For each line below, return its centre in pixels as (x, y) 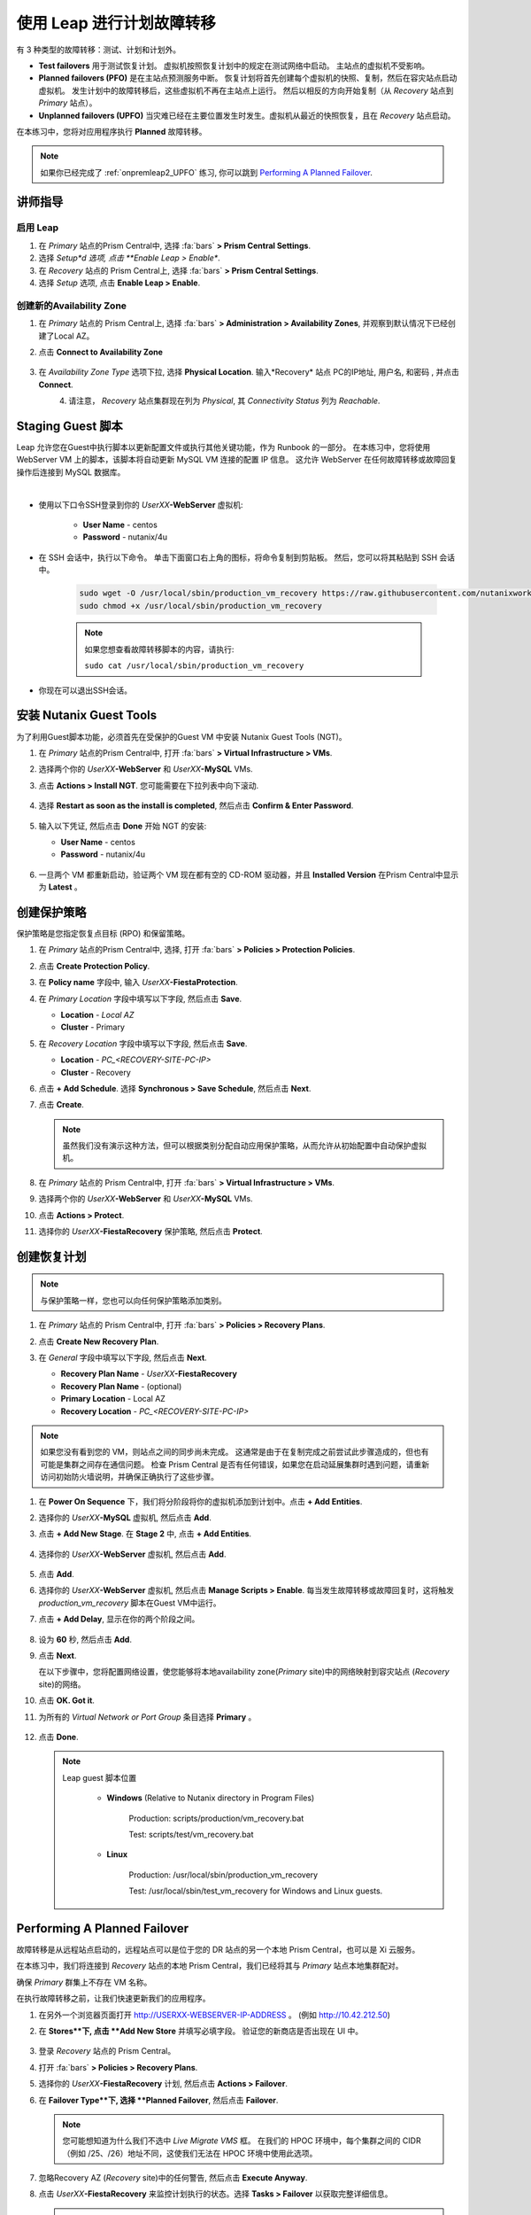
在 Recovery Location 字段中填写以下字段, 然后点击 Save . (143, 1043)
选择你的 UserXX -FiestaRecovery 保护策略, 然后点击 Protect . (150, 1232)
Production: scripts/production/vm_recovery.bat (216, 1818)
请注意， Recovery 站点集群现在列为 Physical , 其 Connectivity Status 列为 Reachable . (224, 401)
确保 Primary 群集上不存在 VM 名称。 (84, 1982)
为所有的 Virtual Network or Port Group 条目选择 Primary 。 (147, 1717)
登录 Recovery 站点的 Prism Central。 (107, 2051)
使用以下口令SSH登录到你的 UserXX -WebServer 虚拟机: (141, 504)
